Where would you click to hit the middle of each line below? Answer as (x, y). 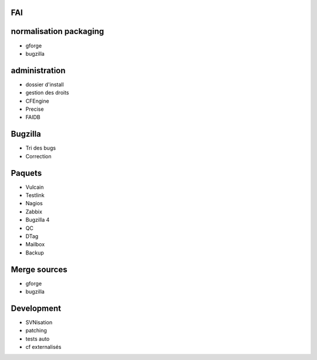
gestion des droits (48, 93)
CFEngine (37, 101)
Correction (38, 156)
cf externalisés (43, 347)
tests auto (38, 339)
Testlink (35, 195)
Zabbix (34, 212)
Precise (35, 109)
